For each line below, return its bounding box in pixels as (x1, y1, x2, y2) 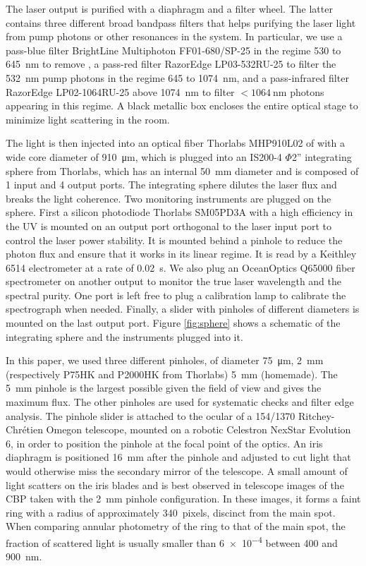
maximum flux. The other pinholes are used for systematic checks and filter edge (6, 395, 354, 409)
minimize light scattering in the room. (6, 112, 170, 126)
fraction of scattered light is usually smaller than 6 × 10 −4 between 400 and (6, 533, 338, 550)
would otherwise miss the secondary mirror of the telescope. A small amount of (6, 464, 348, 478)
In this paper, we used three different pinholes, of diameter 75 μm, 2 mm (6, 353, 324, 368)
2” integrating (291, 149, 352, 164)
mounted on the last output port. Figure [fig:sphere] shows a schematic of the (6, 315, 341, 330)
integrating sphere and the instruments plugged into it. (6, 329, 243, 344)
